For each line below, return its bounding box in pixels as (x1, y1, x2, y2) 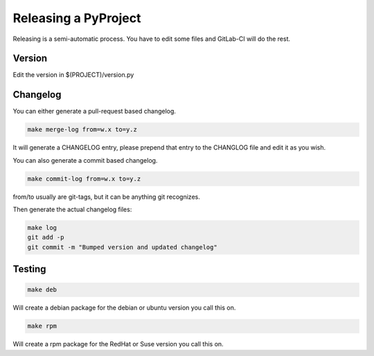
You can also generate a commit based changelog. (12, 156, 158, 164)
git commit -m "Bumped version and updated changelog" (27, 243, 217, 251)
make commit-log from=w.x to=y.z (27, 175, 141, 183)
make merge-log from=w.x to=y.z (27, 125, 138, 134)
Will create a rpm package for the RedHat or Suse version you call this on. (12, 340, 224, 348)
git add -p (27, 233, 64, 242)
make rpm (27, 322, 57, 330)
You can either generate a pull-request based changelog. (12, 107, 177, 116)
